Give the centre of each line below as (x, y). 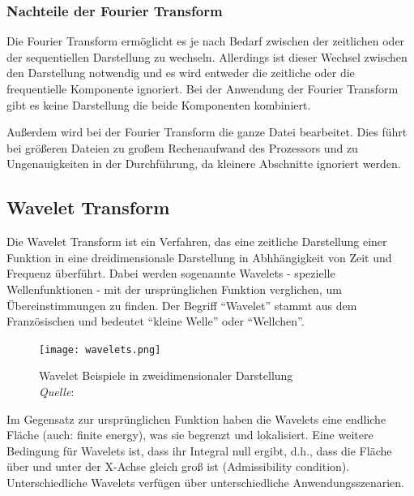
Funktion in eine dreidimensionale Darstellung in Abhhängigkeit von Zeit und (199, 257)
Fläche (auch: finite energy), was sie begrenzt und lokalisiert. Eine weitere (190, 435)
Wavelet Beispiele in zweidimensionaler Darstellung (166, 375)
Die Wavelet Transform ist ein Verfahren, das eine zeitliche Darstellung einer (197, 242)
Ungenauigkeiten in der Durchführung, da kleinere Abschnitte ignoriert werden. (204, 164)
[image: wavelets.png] (100, 349)
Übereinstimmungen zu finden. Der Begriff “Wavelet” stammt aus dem (182, 305)
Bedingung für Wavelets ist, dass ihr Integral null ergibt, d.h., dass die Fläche (199, 450)
